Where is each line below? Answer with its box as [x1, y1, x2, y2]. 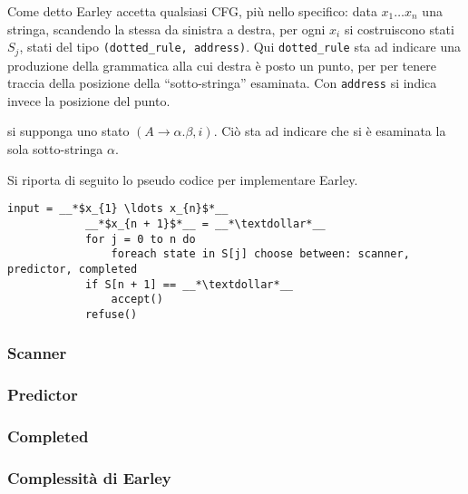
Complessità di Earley [7, 466, 171, 489]
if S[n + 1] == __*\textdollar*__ [84, 277, 293, 291]
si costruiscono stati [344, 19, 454, 38]
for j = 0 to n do [84, 232, 196, 246]
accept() [111, 293, 163, 306]
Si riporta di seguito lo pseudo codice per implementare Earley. [7, 170, 358, 189]
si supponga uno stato [7, 121, 130, 140]
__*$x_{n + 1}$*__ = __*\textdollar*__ [84, 217, 326, 230]
